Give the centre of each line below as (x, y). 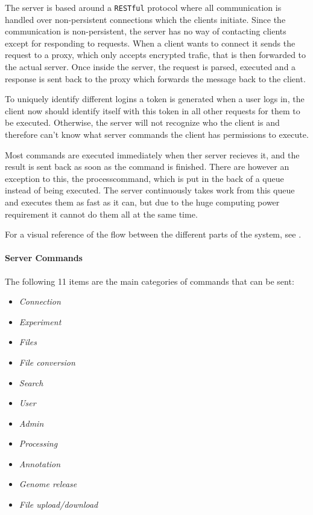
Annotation (40, 463)
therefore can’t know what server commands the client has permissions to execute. (157, 134)
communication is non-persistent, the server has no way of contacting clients (146, 31)
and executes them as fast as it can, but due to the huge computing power (142, 202)
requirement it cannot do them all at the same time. (101, 214)
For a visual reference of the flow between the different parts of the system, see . (153, 234)
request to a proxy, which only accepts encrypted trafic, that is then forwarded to (156, 55)
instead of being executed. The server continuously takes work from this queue (150, 190)
